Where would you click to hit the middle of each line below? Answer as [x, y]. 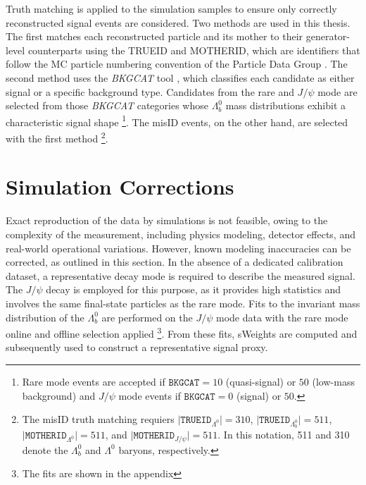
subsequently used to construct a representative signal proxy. [137, 347]
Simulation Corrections [120, 186]
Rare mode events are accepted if [94, 381]
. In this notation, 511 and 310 [284, 435]
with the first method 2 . [57, 137]
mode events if [150, 395]
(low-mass [333, 381]
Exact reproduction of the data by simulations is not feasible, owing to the [167, 220]
